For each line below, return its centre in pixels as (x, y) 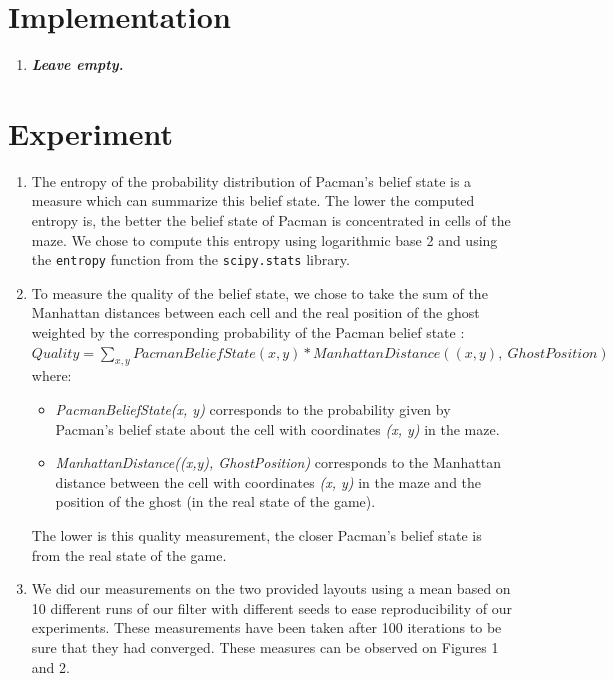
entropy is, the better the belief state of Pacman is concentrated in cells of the (271, 220)
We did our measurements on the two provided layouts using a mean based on (271, 588)
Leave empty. (77, 64)
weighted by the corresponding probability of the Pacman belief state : (248, 332)
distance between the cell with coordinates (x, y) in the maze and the (268, 481)
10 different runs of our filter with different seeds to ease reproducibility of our (271, 607)
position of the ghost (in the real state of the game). (215, 501)
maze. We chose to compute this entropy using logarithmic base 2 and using (264, 239)
